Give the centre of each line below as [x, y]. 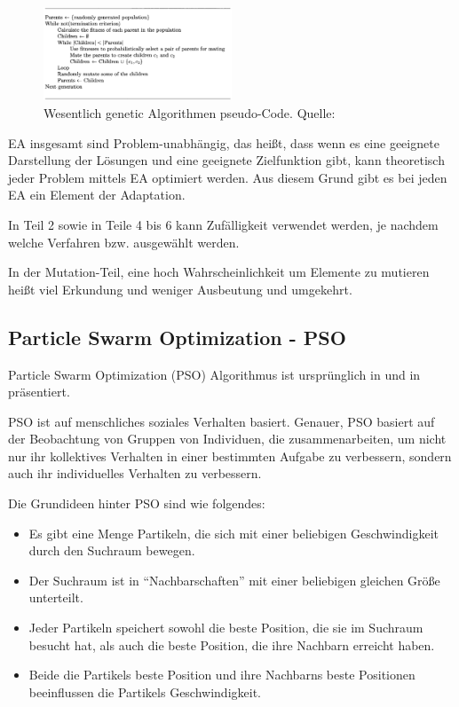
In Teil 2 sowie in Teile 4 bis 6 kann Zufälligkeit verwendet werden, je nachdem [223, 224]
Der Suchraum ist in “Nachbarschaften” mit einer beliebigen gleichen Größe [234, 580]
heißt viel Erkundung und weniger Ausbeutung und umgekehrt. [180, 289]
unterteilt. [56, 597]
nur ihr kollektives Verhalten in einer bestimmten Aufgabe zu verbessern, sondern [230, 456]
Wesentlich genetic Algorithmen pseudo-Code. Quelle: [190, 112]
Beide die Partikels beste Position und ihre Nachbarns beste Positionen [222, 675]
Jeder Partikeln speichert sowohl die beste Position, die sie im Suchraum [226, 628]
